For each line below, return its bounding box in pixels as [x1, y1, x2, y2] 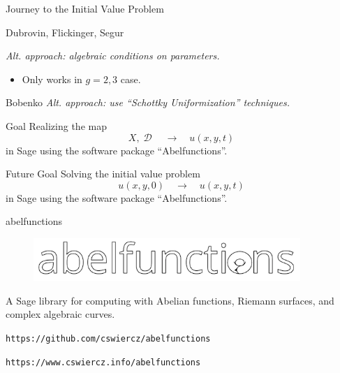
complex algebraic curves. [6, 307, 115, 321]
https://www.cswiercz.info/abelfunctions [6, 357, 201, 367]
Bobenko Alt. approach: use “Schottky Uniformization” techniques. [6, 95, 290, 110]
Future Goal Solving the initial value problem [6, 166, 200, 181]
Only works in [22, 71, 82, 86]
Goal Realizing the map [6, 118, 107, 133]
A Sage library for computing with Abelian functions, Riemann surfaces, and [6, 293, 334, 307]
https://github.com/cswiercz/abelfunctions [6, 334, 211, 344]
